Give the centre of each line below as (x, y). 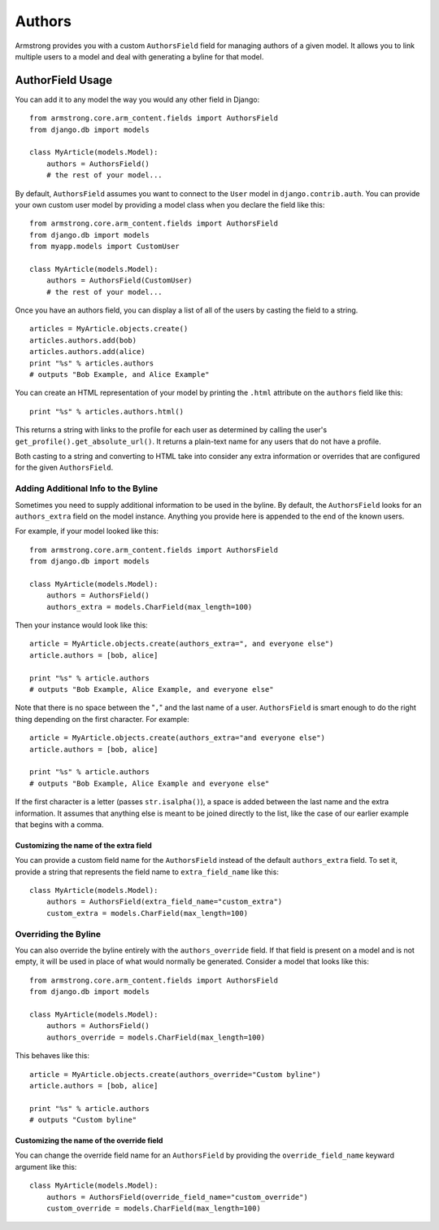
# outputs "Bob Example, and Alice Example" (120, 375)
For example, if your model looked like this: (87, 531)
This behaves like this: (52, 1056)
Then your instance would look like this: (81, 625)
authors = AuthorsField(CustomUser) (119, 280)
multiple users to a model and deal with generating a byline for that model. (139, 56)
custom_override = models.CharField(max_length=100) (154, 1208)
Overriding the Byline (58, 934)
